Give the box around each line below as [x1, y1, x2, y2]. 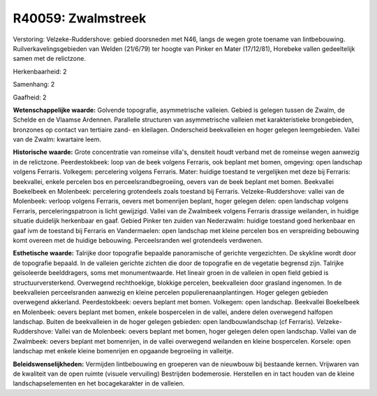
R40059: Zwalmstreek [13, 10, 147, 26]
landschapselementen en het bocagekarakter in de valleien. [13, 379, 185, 388]
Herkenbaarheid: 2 [13, 67, 67, 76]
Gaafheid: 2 [13, 93, 47, 101]
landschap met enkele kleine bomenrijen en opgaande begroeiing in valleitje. [13, 347, 234, 355]
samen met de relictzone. [13, 55, 87, 63]
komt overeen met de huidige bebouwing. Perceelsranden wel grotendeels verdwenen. [13, 236, 263, 244]
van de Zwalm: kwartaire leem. [13, 135, 101, 143]
